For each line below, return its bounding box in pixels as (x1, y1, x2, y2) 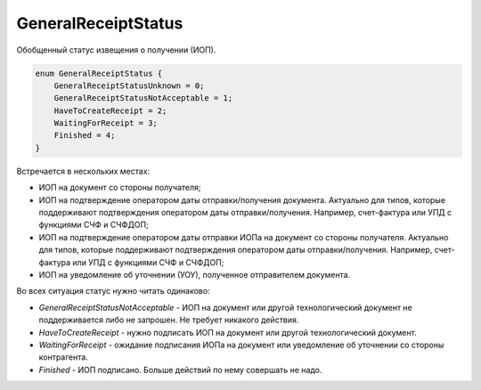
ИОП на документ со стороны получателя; (38, 183, 201, 193)
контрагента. (38, 352, 88, 362)
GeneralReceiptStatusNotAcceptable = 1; (53, 93, 233, 103)
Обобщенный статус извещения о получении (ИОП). (16, 45, 216, 55)
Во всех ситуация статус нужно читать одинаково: (16, 286, 210, 297)
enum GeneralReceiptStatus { (35, 68, 163, 78)
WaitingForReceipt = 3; (53, 118, 158, 128)
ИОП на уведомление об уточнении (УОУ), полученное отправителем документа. (38, 269, 351, 280)
